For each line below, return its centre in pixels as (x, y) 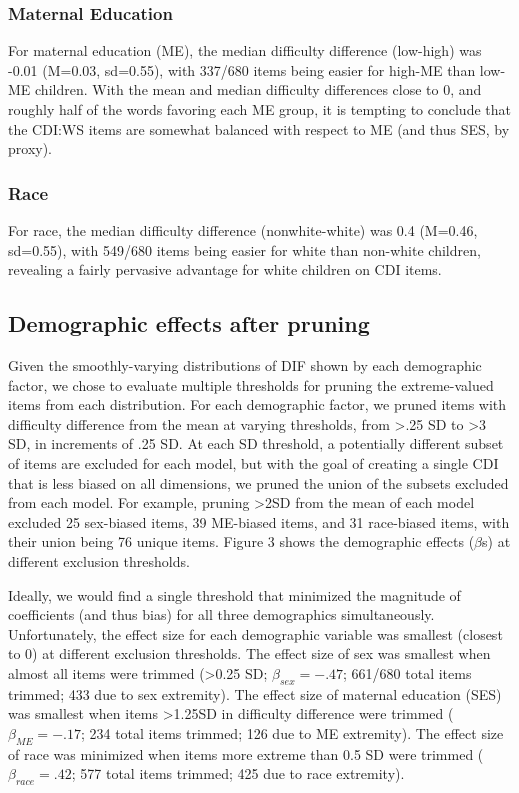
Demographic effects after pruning (189, 323)
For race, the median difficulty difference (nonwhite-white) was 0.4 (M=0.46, (243, 230)
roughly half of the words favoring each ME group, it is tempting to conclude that (259, 109)
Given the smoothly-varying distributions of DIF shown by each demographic (245, 364)
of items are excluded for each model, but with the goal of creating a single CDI (253, 462)
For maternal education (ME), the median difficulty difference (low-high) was (245, 50)
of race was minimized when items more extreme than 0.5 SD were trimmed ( (246, 753)
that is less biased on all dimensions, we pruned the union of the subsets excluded (258, 482)
